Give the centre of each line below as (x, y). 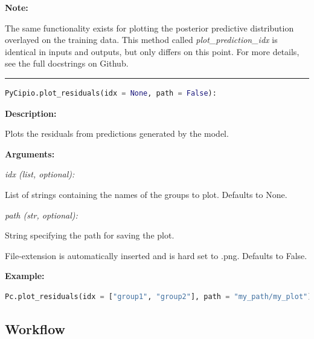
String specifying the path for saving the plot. (90, 235)
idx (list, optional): (40, 174)
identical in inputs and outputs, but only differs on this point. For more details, (152, 51)
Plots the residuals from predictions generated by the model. (117, 133)
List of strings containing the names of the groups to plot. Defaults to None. (146, 194)
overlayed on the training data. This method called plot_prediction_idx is (141, 40)
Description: (31, 113)
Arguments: (30, 153)
